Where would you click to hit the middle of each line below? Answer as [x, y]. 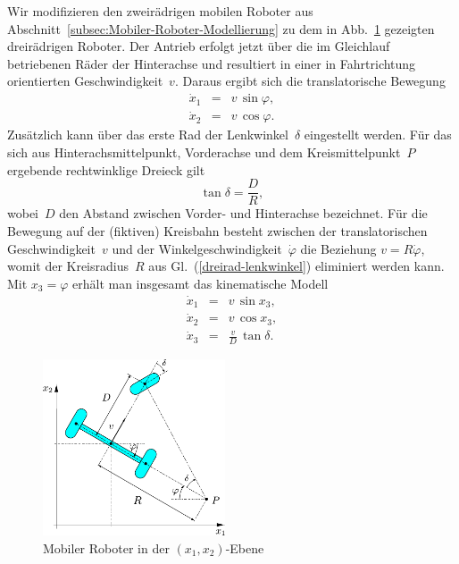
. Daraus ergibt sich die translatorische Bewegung [310, 81]
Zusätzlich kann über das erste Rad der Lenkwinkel [148, 135]
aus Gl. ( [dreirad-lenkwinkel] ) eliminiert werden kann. [296, 266]
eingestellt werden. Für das [378, 135]
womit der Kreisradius [68, 266]
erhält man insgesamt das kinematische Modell [200, 283]
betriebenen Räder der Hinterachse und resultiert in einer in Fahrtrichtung [212, 63]
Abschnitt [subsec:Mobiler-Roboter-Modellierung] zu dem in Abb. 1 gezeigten [221, 28]
